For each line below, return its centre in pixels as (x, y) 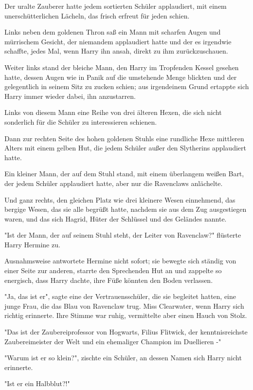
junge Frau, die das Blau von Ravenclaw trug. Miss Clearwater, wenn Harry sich (124, 306)
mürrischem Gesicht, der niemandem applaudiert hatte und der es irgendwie (118, 41)
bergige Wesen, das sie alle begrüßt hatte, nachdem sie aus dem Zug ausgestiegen (126, 209)
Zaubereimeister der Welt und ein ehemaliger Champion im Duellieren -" (113, 341)
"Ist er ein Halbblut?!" (37, 383)
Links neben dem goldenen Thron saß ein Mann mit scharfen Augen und (113, 32)
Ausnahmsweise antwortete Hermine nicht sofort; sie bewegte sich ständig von (120, 261)
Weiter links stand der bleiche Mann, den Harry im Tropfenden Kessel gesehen (122, 67)
